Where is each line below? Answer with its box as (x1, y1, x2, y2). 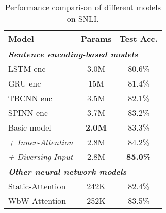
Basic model (8, 121, 51, 133)
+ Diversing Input (8, 151, 73, 162)
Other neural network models (8, 165, 127, 177)
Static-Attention (8, 180, 66, 192)
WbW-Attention (8, 195, 67, 206)
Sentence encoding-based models (8, 48, 138, 60)
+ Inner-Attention (8, 136, 73, 148)
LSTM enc (8, 63, 46, 74)
